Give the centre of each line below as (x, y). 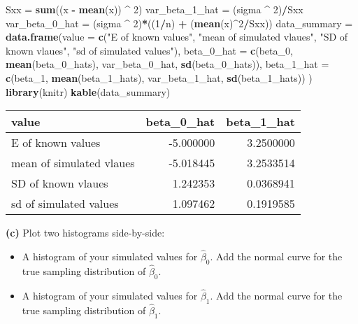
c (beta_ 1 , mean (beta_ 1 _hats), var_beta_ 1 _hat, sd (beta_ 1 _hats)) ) (159, 77)
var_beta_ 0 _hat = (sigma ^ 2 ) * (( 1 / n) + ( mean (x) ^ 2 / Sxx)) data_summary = (179, 23)
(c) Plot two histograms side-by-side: (85, 233)
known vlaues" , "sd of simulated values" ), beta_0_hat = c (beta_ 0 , (149, 50)
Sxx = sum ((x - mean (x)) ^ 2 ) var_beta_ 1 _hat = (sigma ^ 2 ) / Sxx (155, 9)
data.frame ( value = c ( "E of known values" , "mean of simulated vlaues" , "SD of (177, 37)
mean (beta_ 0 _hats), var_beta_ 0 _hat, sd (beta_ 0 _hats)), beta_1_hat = (167, 64)
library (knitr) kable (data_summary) (88, 91)
